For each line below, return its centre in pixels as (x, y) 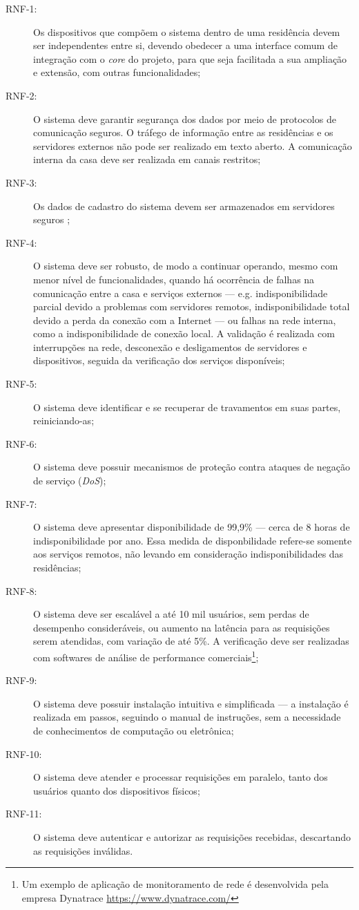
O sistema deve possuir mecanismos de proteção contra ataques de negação (192, 467)
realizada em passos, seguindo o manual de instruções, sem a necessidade (187, 717)
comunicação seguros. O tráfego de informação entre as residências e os (183, 132)
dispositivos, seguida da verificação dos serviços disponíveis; (159, 360)
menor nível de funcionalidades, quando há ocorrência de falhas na (174, 279)
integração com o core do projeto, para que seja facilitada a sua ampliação (190, 58)
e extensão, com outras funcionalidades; (117, 72)
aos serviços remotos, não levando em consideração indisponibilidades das (188, 554)
